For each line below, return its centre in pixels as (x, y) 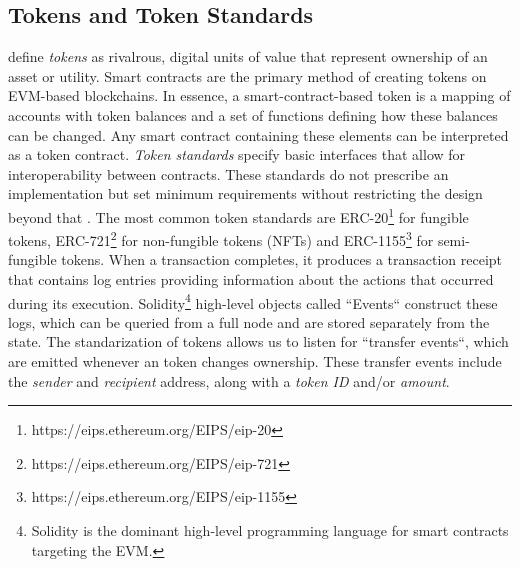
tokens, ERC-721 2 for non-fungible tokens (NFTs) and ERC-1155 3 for (221, 238)
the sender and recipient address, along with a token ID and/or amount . (229, 380)
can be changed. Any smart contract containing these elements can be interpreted (258, 134)
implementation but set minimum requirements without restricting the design (245, 193)
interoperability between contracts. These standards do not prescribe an (228, 173)
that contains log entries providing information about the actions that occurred (251, 279)
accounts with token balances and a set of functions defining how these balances (253, 114)
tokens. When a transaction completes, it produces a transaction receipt (282, 259)
